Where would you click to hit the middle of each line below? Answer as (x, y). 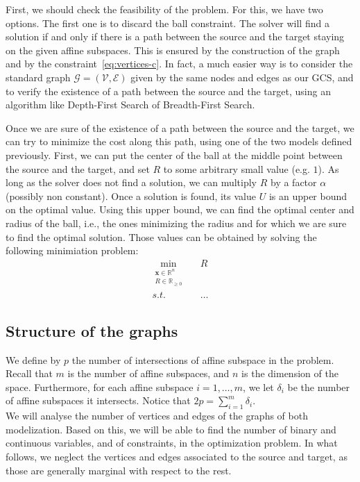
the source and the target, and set (78, 168)
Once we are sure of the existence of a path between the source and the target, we (180, 127)
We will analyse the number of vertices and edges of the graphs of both (157, 416)
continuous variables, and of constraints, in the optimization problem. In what (172, 443)
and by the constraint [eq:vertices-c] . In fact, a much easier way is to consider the (179, 64)
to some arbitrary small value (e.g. (237, 168)
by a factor (293, 182)
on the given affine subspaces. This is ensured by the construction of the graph (173, 50)
